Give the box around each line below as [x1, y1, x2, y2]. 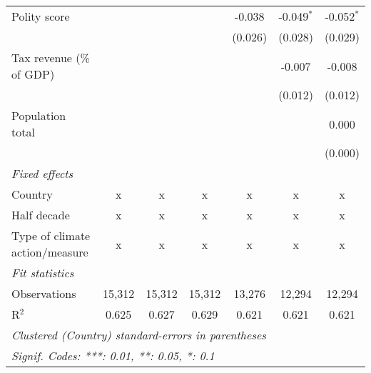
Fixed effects [11, 165, 73, 181]
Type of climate [11, 227, 91, 244]
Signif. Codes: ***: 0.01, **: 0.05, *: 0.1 [11, 347, 215, 364]
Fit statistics [11, 264, 74, 281]
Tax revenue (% [11, 49, 90, 66]
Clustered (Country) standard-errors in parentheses [11, 327, 266, 343]
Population [11, 107, 66, 124]
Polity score [11, 8, 70, 24]
